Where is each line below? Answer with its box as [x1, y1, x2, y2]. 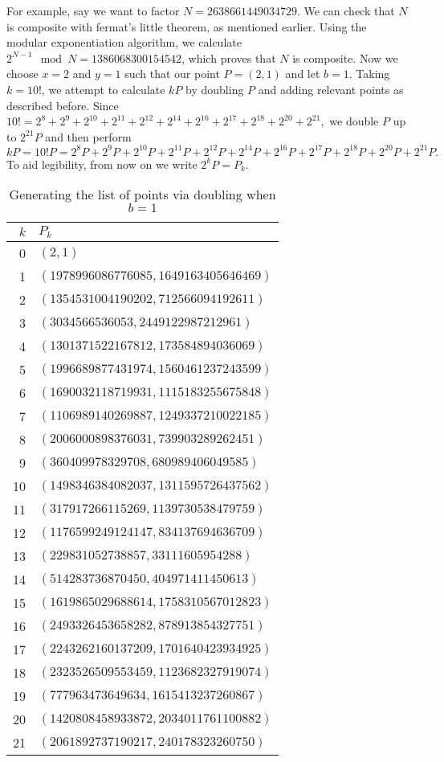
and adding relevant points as [258, 80, 404, 97]
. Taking [348, 65, 390, 82]
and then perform [45, 128, 132, 145]
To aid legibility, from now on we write [6, 155, 198, 172]
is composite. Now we [292, 49, 398, 66]
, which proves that [181, 49, 276, 66]
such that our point [124, 65, 220, 82]
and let [285, 65, 320, 82]
